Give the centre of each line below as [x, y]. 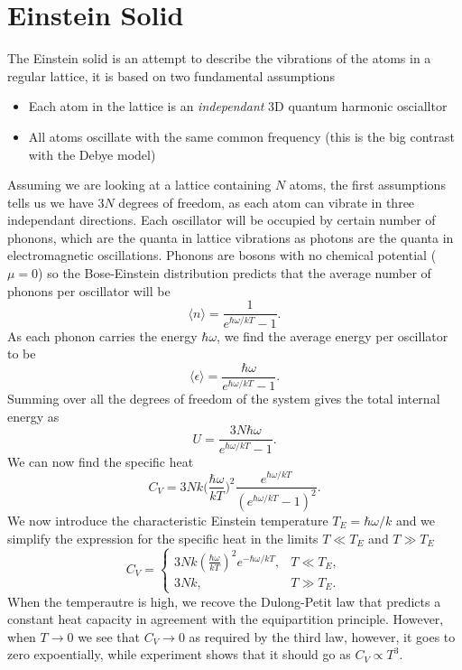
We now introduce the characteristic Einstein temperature [168, 520]
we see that [109, 636]
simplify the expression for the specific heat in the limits [163, 538]
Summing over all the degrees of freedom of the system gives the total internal [224, 399]
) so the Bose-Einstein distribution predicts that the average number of [235, 273]
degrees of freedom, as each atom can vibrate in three [267, 202]
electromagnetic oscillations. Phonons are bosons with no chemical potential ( [222, 255]
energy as [33, 416]
